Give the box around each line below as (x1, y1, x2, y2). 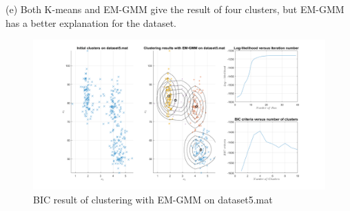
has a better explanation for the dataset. (6, 15, 176, 30)
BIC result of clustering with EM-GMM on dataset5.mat (33, 192, 273, 206)
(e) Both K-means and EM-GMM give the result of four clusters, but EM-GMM (6, 2, 344, 16)
